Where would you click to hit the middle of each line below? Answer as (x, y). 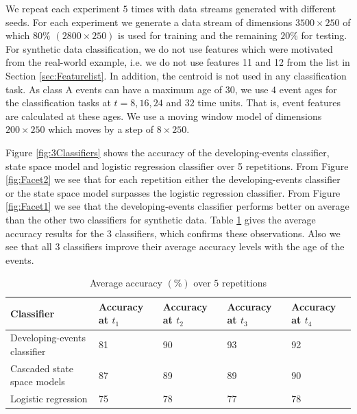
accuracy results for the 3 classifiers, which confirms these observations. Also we (173, 233)
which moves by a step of (101, 129)
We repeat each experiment (63, 8)
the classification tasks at (58, 102)
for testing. (324, 35)
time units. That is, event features (269, 102)
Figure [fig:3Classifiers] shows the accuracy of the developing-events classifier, (168, 152)
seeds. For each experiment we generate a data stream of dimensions (149, 22)
